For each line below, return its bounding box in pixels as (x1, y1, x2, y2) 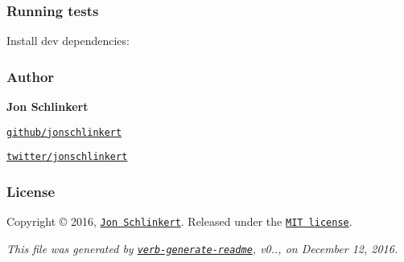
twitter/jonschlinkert (6, 151, 128, 163)
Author (6, 66, 55, 86)
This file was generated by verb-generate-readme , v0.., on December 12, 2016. (6, 239, 398, 256)
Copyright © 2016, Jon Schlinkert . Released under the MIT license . (6, 213, 352, 230)
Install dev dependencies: (6, 32, 130, 49)
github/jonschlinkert (6, 126, 122, 138)
